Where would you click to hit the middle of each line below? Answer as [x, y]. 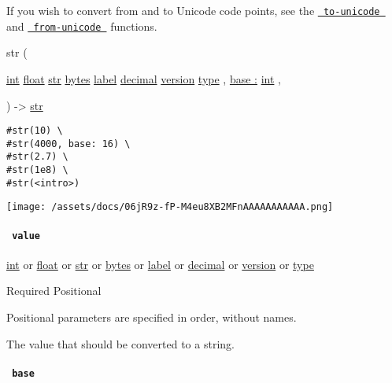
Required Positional [54, 291]
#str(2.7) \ [37, 157]
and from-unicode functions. [82, 26]
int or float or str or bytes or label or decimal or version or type [160, 264]
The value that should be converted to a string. [120, 343]
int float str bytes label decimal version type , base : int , [144, 78]
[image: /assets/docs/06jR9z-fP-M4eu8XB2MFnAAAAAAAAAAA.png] [170, 207]
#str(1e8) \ [37, 170]
